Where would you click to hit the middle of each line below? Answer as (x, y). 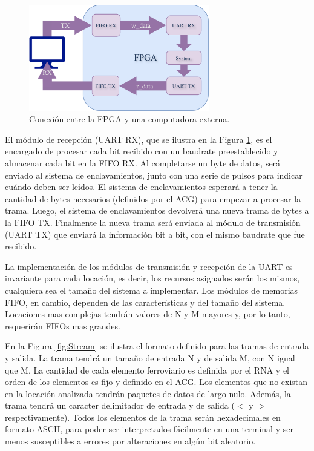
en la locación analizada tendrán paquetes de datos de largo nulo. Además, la (148, 393)
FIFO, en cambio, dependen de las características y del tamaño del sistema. (145, 302)
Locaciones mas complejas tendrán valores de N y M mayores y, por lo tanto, (148, 314)
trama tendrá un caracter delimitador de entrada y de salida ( (120, 405)
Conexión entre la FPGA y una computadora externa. (129, 119)
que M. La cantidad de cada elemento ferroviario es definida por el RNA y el (147, 370)
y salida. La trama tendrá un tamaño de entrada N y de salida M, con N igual (150, 357)
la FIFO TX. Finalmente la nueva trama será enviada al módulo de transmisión (153, 222)
